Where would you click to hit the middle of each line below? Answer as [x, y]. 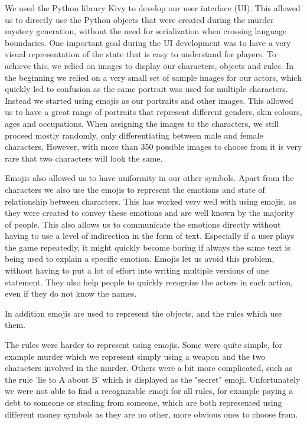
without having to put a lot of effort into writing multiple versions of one [137, 270]
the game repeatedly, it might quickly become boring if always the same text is [148, 247]
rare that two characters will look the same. [84, 158]
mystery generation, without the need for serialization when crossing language [146, 31]
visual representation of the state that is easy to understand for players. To [141, 54]
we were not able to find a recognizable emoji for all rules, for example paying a [149, 391]
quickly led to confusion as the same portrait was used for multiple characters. [146, 89]
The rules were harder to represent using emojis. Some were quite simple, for [144, 345]
